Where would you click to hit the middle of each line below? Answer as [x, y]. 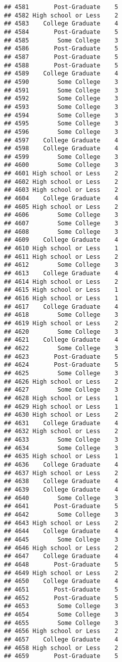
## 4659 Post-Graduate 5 [61, 656]
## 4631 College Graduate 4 [61, 423]
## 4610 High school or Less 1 [61, 249]
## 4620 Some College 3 [61, 331]
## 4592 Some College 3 [61, 99]
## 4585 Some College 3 [61, 40]
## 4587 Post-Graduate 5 [61, 57]
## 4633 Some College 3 [61, 440]
